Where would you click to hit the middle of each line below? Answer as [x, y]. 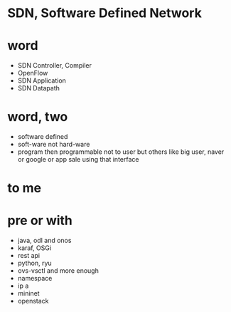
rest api [29, 256]
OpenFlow [33, 73]
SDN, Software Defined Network [105, 13]
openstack [33, 301]
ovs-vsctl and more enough [58, 271]
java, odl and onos [44, 241]
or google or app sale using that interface [78, 160]
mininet [29, 293]
